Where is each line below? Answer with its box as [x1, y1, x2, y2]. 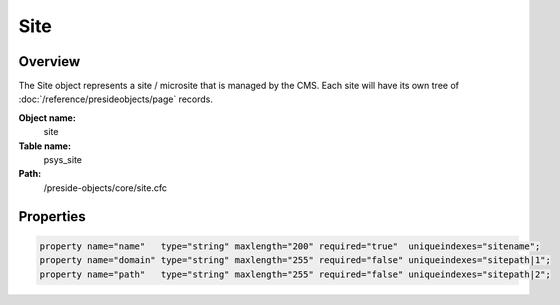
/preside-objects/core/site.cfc [43, 181, 167, 194]
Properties [18, 208, 86, 225]
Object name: [18, 111, 77, 124]
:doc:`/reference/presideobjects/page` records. [18, 93, 214, 105]
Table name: [18, 140, 72, 152]
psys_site [43, 154, 82, 166]
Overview [18, 53, 81, 70]
